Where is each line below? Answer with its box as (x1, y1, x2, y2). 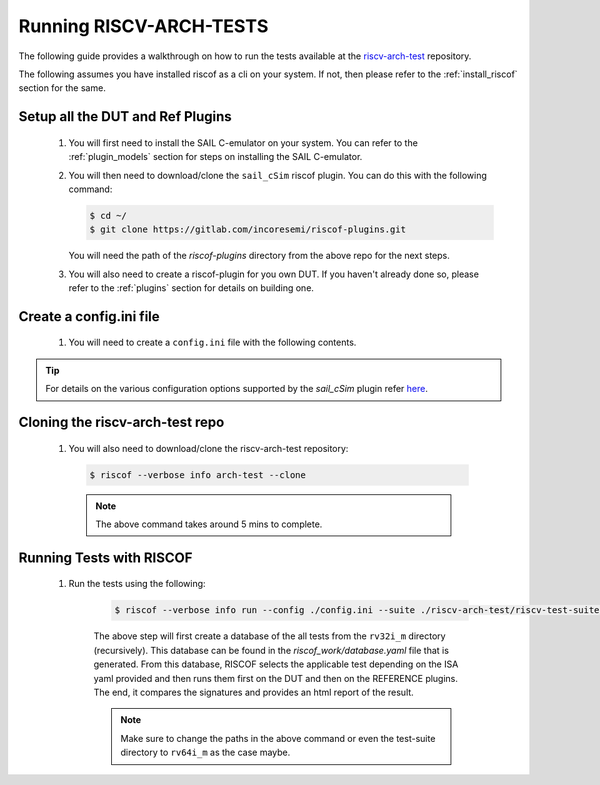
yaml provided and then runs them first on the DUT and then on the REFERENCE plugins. (93, 672, 459, 684)
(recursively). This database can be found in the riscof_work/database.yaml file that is (93, 644, 450, 656)
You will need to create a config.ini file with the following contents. (68, 336, 357, 349)
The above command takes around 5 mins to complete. (95, 518, 323, 530)
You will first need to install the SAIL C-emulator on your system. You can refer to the (68, 136, 419, 149)
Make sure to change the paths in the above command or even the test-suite (120, 732, 436, 744)
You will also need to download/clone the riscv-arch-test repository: (68, 442, 349, 454)
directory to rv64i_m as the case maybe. (120, 746, 291, 759)
